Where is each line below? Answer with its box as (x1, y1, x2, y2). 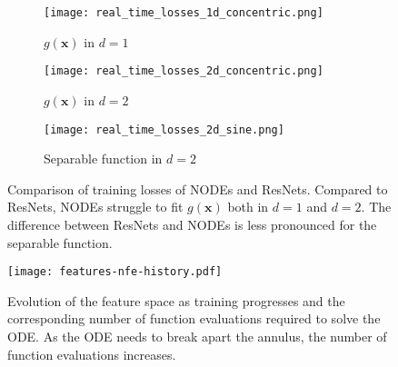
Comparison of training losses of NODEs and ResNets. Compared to (7, 179, 388, 198)
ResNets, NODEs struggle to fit (7, 197, 184, 216)
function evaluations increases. (7, 344, 176, 363)
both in (227, 197, 269, 216)
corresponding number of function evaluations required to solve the (7, 309, 381, 328)
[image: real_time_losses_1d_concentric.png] (44, 6, 323, 19)
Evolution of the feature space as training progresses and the (7, 291, 345, 310)
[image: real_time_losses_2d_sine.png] (44, 123, 284, 136)
